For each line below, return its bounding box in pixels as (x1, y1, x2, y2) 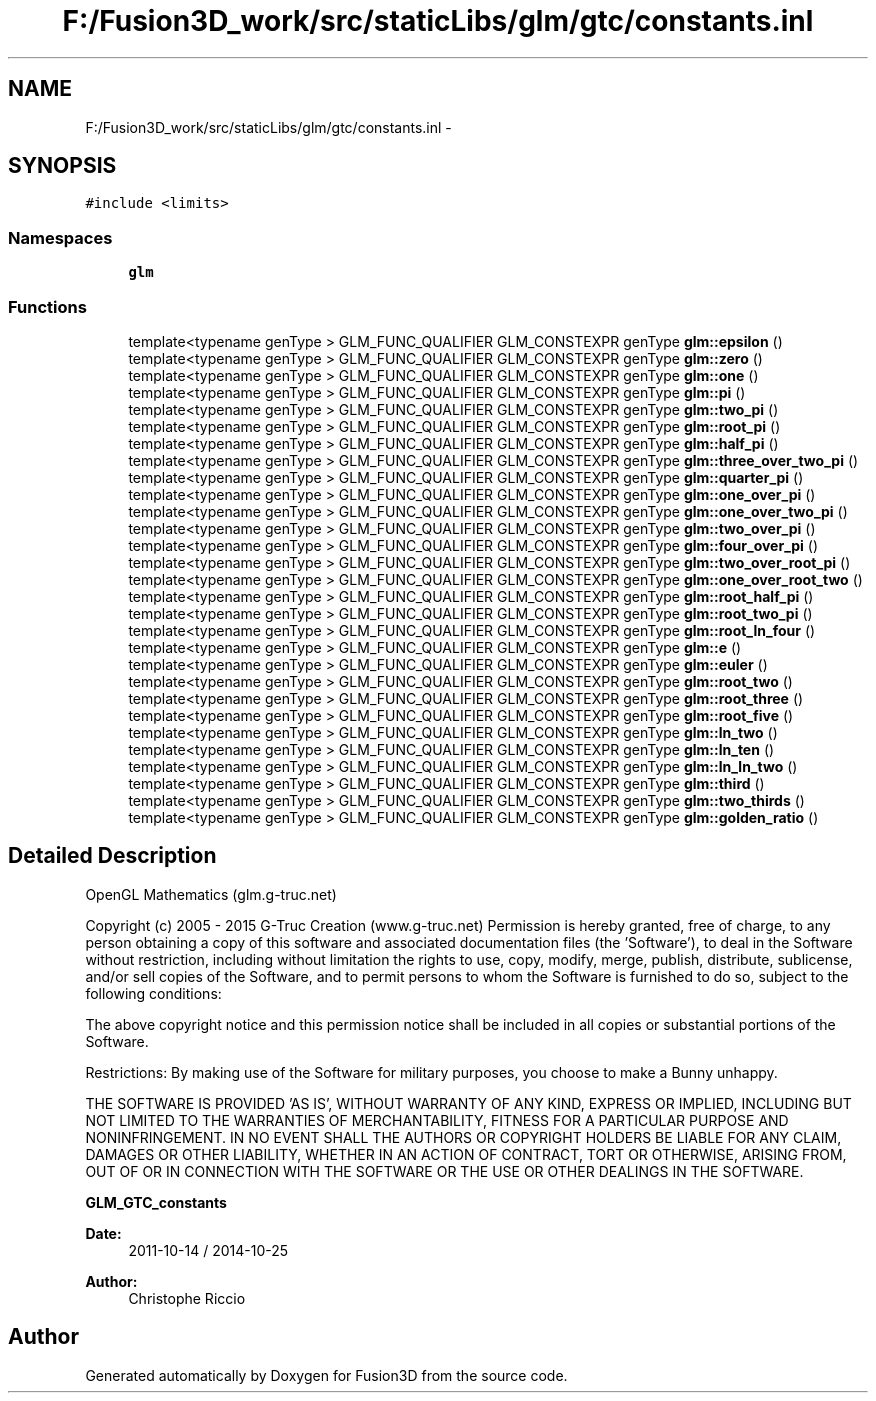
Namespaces (8, 227, 113, 248)
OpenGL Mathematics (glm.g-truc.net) (85, 885, 337, 903)
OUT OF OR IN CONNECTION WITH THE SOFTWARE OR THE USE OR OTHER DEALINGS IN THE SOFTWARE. (85, 1162, 804, 1180)
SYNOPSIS (8, 153, 117, 179)
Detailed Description (8, 843, 217, 869)
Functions (8, 296, 87, 317)
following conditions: (85, 984, 222, 1002)
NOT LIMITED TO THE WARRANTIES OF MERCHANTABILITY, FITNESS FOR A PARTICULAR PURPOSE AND (85, 1111, 789, 1129)
